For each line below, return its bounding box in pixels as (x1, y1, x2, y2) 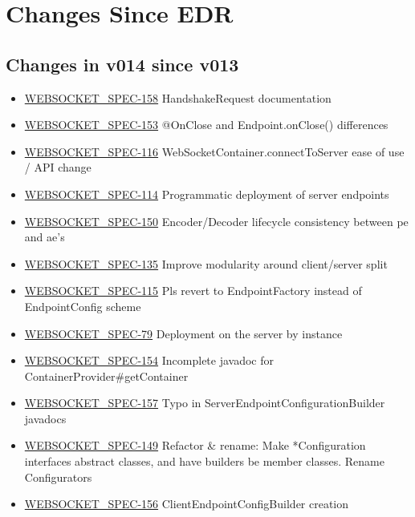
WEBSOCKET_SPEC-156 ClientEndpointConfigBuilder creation (24, 495, 349, 512)
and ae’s (24, 228, 65, 245)
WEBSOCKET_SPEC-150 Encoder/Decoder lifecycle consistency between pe (24, 212, 409, 229)
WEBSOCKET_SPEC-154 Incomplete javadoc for (24, 352, 274, 369)
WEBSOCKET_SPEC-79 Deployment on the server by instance (24, 325, 343, 341)
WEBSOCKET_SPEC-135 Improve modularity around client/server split (24, 255, 388, 272)
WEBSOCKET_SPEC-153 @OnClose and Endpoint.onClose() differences (24, 116, 389, 133)
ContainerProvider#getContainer (24, 367, 189, 384)
